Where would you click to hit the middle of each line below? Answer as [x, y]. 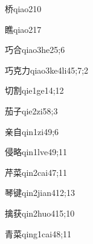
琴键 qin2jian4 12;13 [40, 193]
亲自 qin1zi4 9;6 [32, 131]
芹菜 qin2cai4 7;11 [36, 172]
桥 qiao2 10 [23, 9]
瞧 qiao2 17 [23, 29]
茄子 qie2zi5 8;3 [31, 110]
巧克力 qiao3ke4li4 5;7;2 [47, 70]
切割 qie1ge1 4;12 [34, 90]
